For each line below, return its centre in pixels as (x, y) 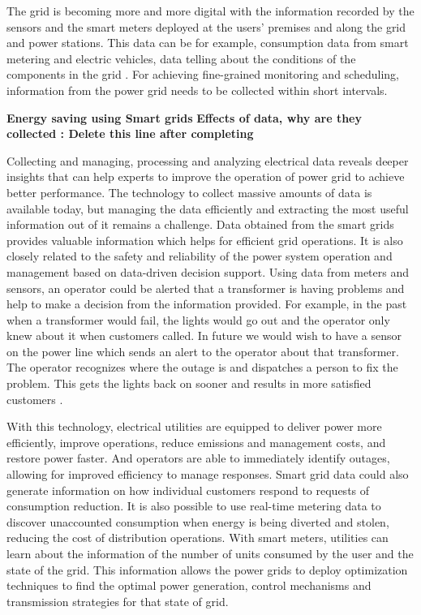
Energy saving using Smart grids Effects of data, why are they (184, 117)
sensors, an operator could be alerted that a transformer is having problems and (206, 288)
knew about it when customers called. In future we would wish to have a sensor (204, 335)
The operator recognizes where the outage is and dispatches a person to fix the (202, 367)
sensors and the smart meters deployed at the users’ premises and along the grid (206, 26)
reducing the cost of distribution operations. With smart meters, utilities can (198, 538)
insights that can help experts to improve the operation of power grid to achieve (206, 176)
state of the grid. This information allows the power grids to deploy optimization (207, 569)
